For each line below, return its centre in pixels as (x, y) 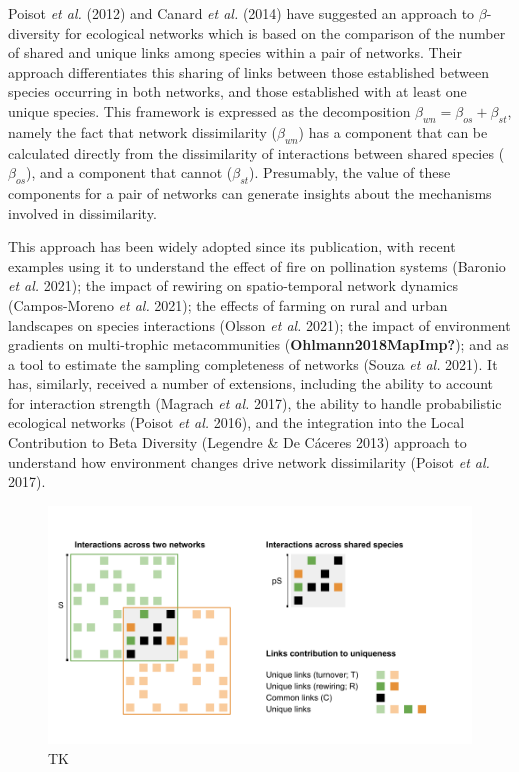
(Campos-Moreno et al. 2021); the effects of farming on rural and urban (228, 304)
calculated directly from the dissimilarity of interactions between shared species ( (256, 152)
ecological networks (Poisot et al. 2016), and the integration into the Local (236, 422)
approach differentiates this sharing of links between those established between (248, 71)
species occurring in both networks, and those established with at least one (237, 91)
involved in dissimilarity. (82, 212)
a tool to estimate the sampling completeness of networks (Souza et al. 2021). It (253, 363)
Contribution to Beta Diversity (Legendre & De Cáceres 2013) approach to (237, 442)
